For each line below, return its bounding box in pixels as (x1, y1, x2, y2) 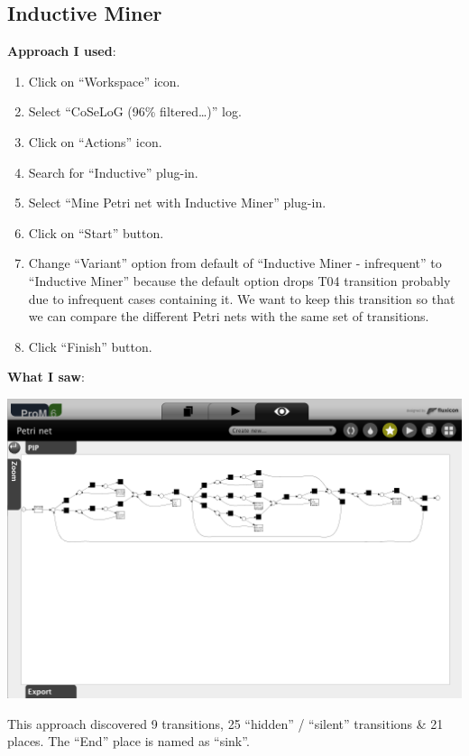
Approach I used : (7, 41, 116, 60)
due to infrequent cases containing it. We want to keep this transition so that (28, 289, 455, 308)
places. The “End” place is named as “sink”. (7, 732, 250, 751)
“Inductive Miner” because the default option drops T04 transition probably (28, 271, 451, 290)
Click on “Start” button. (28, 223, 164, 242)
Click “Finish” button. (28, 337, 152, 355)
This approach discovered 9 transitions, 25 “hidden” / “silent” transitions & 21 (7, 714, 444, 733)
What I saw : (7, 367, 85, 386)
